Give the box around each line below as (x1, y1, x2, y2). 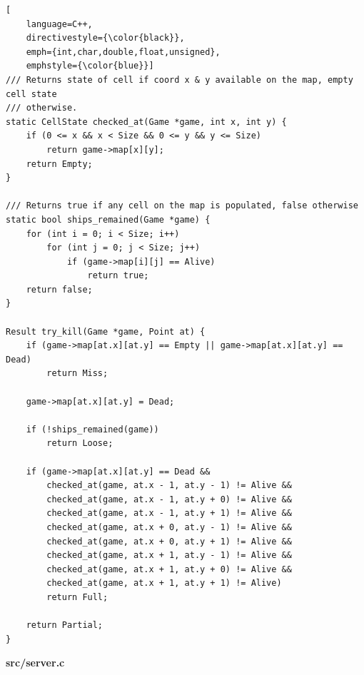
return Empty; (26, 158, 93, 169)
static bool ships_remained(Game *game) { (6, 214, 211, 225)
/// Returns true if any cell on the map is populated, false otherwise (6, 201, 358, 211)
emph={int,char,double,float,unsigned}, (26, 46, 221, 57)
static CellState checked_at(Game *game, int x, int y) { (6, 116, 287, 127)
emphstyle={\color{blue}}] (26, 61, 154, 71)
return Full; (46, 592, 108, 602)
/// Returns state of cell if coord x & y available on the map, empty (6, 74, 353, 85)
